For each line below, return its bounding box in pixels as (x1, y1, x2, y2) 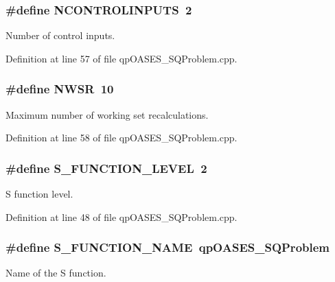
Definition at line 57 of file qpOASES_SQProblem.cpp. (5, 51, 238, 65)
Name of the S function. (5, 266, 106, 280)
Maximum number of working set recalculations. (5, 107, 209, 121)
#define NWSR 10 (5, 80, 114, 97)
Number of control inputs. (5, 28, 115, 43)
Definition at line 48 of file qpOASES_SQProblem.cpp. (5, 209, 238, 224)
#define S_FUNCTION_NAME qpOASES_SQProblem (5, 239, 330, 256)
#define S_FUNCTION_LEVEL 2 (5, 159, 207, 176)
